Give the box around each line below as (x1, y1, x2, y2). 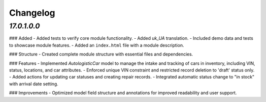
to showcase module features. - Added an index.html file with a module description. (9, 42, 184, 48)
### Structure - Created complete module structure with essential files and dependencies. (9, 51, 193, 57)
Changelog (9, 7, 55, 18)
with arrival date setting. (9, 81, 59, 87)
